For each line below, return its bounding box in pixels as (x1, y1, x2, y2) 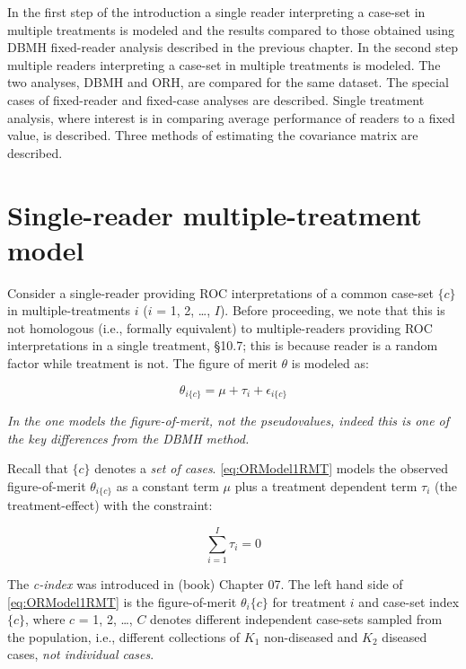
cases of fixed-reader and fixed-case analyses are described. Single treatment (7, 90, 425, 109)
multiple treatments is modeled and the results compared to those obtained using (7, 20, 454, 39)
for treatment (272, 592, 347, 611)
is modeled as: (291, 354, 369, 373)
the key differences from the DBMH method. (7, 428, 250, 447)
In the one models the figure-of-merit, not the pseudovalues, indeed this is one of (7, 411, 450, 430)
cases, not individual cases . (7, 645, 154, 664)
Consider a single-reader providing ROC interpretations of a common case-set (7, 283, 434, 302)
